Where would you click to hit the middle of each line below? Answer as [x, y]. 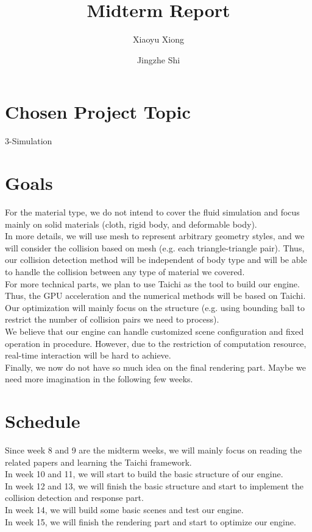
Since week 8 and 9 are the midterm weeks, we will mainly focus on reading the [154, 450]
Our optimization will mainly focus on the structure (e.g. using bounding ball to [155, 307]
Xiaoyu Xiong [158, 39]
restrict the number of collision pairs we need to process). [112, 319]
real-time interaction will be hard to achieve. [88, 355]
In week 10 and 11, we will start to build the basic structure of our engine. [144, 474]
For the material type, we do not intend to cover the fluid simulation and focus [152, 212]
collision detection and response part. [74, 498]
